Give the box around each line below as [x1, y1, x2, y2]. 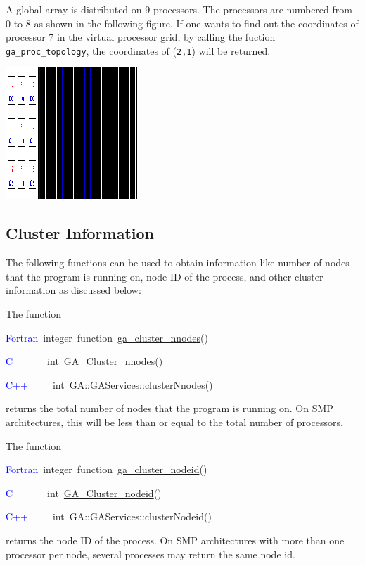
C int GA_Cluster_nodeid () [6, 485, 162, 500]
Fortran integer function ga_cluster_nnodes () [6, 330, 208, 345]
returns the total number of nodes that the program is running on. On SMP [6, 401, 333, 416]
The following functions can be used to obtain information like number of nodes [6, 255, 350, 270]
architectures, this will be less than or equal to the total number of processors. [6, 414, 343, 429]
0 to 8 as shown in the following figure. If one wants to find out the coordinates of [6, 15, 359, 30]
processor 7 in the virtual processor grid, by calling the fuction [6, 30, 276, 44]
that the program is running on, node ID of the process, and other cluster [6, 269, 324, 283]
